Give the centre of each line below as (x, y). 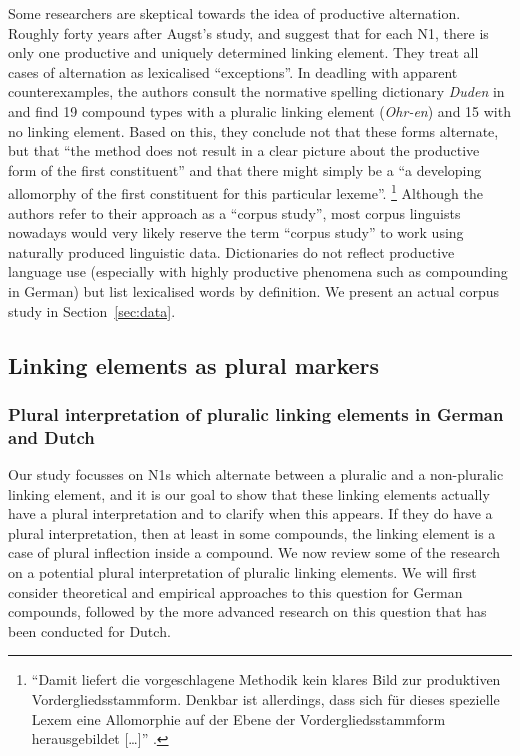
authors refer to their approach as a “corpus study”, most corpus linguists (234, 212)
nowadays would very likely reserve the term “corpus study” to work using (236, 232)
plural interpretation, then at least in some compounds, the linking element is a (252, 532)
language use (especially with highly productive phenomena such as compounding (258, 271)
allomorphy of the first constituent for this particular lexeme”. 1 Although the (245, 191)
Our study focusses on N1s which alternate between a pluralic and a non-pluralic (256, 474)
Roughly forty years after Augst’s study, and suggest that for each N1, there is (248, 32)
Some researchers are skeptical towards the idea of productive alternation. (234, 13)
